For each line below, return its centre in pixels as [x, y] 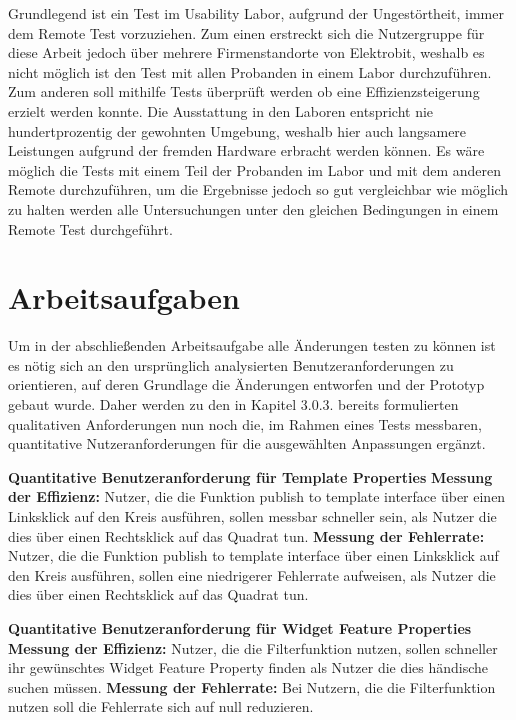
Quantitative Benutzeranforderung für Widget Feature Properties [240, 627]
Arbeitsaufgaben [124, 297]
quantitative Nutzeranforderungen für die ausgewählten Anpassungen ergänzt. [247, 443]
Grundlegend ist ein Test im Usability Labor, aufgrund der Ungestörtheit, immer [256, 13]
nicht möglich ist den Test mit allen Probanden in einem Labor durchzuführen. [250, 71]
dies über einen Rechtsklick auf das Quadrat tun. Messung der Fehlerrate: [246, 535]
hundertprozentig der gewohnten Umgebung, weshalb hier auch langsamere [237, 130]
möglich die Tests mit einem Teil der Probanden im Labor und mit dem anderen [255, 169]
